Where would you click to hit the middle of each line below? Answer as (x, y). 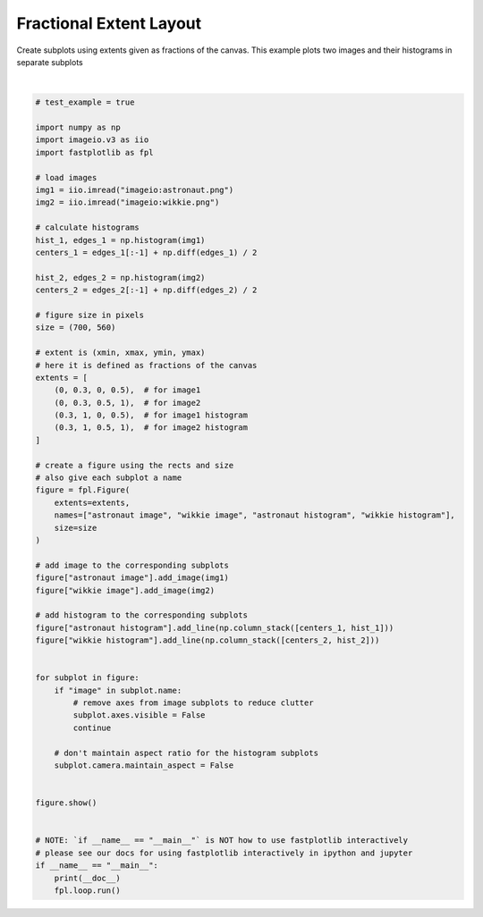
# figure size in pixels (90, 315)
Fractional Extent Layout (109, 23)
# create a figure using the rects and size (135, 465)
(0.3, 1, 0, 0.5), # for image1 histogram (151, 415)
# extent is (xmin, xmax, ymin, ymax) (120, 353)
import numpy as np (78, 128)
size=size (76, 528)
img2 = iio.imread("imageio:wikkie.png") (127, 202)
